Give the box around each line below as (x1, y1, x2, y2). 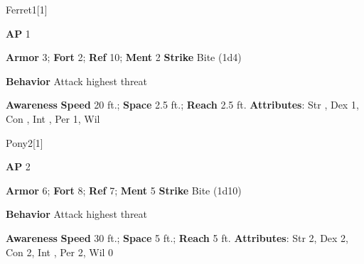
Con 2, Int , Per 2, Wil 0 (6, 244, 114, 259)
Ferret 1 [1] (6, 2, 48, 16)
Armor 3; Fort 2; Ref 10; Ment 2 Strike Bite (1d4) (6, 50, 242, 65)
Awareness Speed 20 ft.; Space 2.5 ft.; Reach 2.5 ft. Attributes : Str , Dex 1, (6, 97, 359, 112)
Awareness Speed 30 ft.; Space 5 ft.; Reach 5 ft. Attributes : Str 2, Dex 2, (6, 230, 349, 245)
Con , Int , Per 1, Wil (6, 111, 100, 126)
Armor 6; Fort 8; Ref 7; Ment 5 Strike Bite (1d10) (6, 182, 242, 197)
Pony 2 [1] (6, 135, 43, 150)
